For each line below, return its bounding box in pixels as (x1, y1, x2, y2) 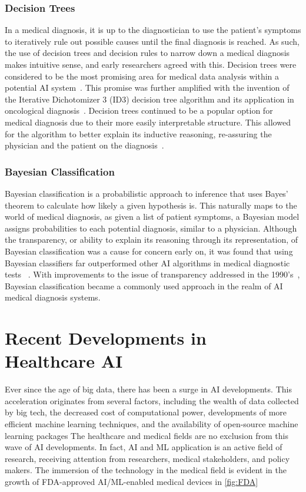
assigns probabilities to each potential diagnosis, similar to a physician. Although (5, 222, 297, 234)
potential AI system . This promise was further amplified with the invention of (5, 81, 290, 94)
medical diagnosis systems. (5, 291, 101, 303)
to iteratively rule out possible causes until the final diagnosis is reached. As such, (5, 35, 300, 47)
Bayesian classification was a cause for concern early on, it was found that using (5, 245, 293, 257)
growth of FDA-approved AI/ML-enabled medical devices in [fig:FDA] (5, 475, 258, 487)
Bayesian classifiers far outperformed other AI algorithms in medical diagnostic (5, 256, 290, 269)
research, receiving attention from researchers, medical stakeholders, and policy (5, 452, 290, 464)
